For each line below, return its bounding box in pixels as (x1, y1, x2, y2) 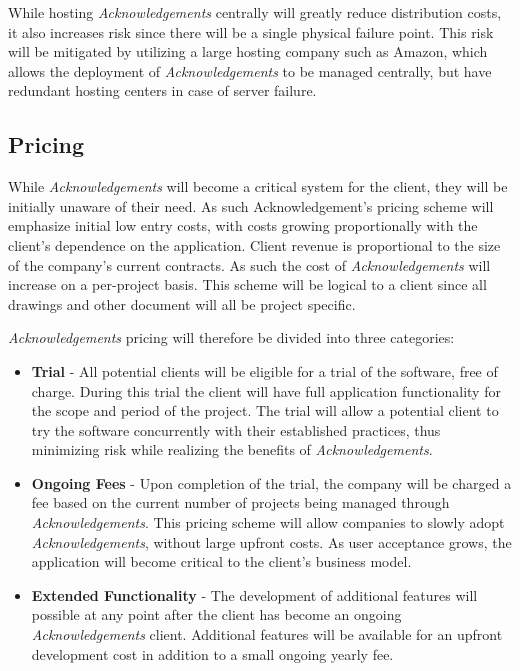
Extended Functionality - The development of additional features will (31, 584, 478, 605)
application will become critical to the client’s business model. (31, 551, 412, 572)
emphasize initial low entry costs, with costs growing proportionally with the (8, 215, 478, 236)
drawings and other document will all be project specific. (8, 293, 356, 314)
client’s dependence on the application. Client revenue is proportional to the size (8, 234, 501, 255)
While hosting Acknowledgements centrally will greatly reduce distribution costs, (8, 2, 502, 22)
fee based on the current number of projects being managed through (31, 492, 450, 513)
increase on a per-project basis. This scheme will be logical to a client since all (8, 274, 487, 295)
